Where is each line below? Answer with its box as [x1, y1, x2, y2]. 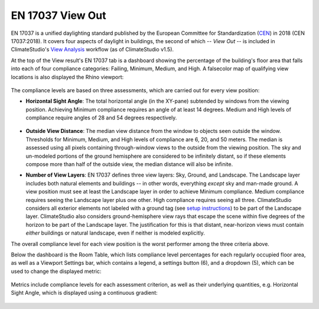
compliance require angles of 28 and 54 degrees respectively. [25, 114, 177, 121]
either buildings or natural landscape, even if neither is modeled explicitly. [25, 229, 205, 236]
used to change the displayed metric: [11, 268, 102, 275]
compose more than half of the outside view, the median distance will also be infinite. [25, 161, 233, 168]
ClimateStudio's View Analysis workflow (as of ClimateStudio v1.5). [11, 46, 174, 53]
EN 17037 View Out [11, 9, 106, 22]
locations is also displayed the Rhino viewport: [11, 73, 124, 80]
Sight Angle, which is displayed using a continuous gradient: [11, 290, 158, 297]
